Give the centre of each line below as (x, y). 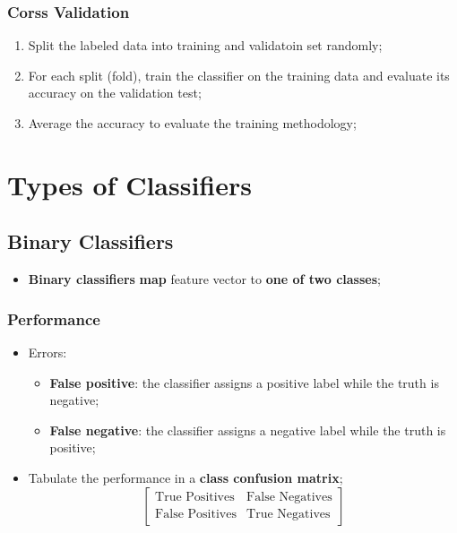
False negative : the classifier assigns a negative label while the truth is (248, 430)
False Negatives (289, 498)
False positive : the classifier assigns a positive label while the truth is (244, 382)
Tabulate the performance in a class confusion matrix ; (185, 477)
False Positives (196, 515)
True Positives (195, 498)
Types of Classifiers (129, 184)
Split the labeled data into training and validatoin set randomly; (205, 45)
